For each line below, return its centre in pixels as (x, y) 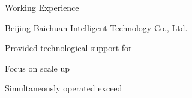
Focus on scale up (37, 68)
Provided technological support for (68, 48)
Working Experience (42, 7)
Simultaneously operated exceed (64, 88)
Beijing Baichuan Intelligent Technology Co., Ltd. (96, 27)
